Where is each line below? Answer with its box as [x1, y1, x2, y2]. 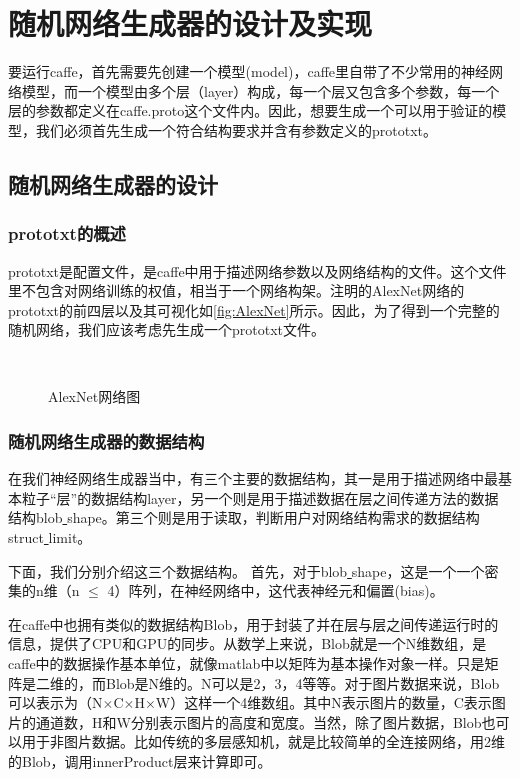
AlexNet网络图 [48, 386, 141, 407]
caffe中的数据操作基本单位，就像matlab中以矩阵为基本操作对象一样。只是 [8, 653, 485, 674]
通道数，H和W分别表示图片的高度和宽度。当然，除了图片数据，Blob [35, 711, 482, 732]
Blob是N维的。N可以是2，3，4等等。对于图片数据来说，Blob [105, 672, 500, 693]
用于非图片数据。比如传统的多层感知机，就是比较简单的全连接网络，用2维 [21, 731, 505, 752]
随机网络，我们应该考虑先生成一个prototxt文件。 [8, 319, 326, 340]
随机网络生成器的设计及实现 [8, 3, 373, 44]
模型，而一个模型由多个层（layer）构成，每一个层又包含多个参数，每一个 [21, 80, 500, 101]
